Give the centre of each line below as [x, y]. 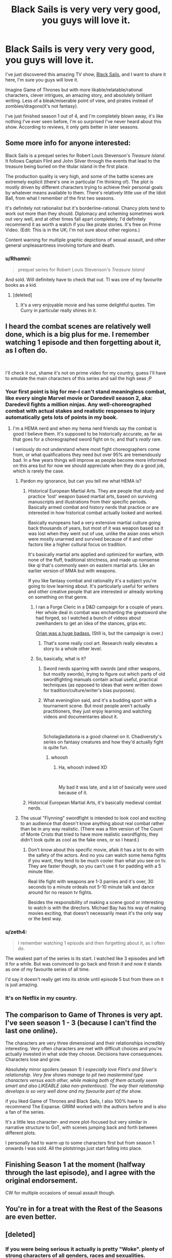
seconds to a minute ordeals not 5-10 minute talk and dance [91, 887]
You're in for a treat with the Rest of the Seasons [84, 1209]
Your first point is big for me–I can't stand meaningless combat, [86, 391]
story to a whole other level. [73, 649]
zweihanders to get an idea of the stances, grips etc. [91, 623]
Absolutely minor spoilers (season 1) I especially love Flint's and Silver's [81, 1069]
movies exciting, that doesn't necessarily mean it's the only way [95, 913]
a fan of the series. [25, 1112]
